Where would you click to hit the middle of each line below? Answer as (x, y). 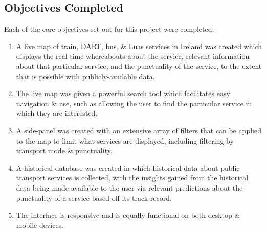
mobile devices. (40, 225)
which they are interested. (57, 113)
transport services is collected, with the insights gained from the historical (132, 178)
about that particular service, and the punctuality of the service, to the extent (139, 66)
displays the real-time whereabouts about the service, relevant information (133, 56)
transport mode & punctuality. (64, 150)
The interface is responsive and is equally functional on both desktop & (128, 215)
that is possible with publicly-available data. (85, 76)
